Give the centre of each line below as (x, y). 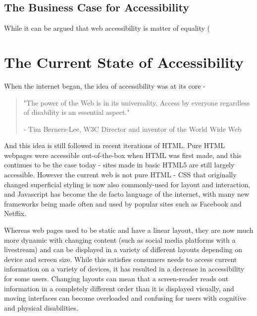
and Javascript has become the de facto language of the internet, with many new (127, 194)
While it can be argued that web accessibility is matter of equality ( (107, 28)
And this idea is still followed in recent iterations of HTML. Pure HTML (114, 145)
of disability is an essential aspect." (77, 112)
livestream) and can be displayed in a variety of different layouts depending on (123, 249)
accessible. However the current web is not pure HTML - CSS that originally (120, 175)
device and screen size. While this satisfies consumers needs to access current (121, 259)
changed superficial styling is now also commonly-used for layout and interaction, (127, 184)
